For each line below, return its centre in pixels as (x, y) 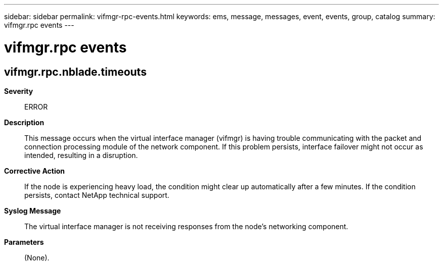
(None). (37, 257)
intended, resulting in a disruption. (81, 155)
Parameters (24, 242)
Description (24, 122)
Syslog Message (33, 210)
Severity (19, 91)
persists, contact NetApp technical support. (97, 195)
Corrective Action (34, 171)
